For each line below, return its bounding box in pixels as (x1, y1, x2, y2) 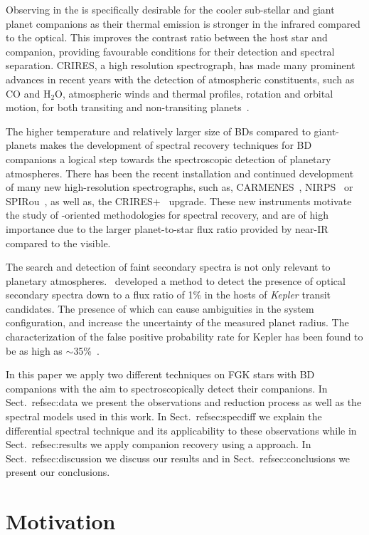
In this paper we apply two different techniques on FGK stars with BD (6, 367, 315, 382)
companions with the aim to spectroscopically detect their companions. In (6, 380, 328, 395)
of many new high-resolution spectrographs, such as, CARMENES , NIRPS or (6, 180, 353, 194)
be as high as (6, 343, 63, 358)
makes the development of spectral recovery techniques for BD (40, 137, 312, 152)
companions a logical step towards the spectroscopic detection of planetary (6, 151, 331, 166)
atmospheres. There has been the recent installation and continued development (6, 165, 354, 180)
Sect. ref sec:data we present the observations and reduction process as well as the (6, 395, 362, 410)
